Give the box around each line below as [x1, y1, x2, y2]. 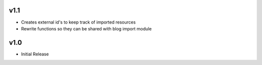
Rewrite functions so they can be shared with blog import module [21, 26, 152, 31]
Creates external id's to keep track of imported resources [21, 19, 136, 25]
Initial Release [21, 51, 49, 57]
